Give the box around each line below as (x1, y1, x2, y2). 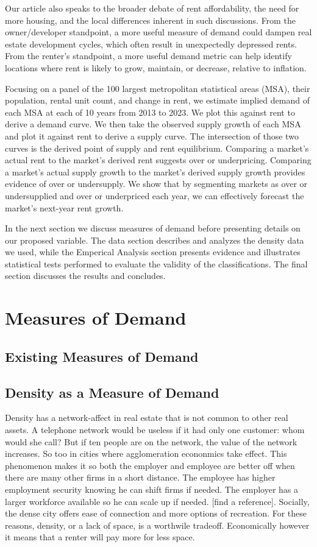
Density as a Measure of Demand (5, 383, 219, 401)
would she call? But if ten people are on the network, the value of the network (5, 435, 297, 448)
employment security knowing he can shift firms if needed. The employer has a (5, 482, 299, 495)
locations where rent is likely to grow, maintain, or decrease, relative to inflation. (5, 61, 307, 74)
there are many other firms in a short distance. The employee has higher (5, 471, 276, 484)
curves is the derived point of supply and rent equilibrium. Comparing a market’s (5, 141, 309, 154)
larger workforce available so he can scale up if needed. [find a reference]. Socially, (5, 495, 310, 507)
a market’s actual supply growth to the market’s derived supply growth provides (5, 165, 305, 178)
